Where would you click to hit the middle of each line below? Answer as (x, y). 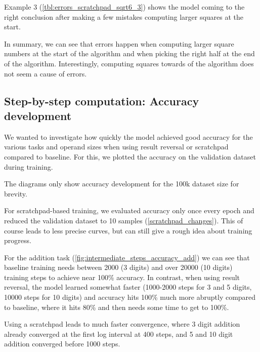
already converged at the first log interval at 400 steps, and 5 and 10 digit (119, 334)
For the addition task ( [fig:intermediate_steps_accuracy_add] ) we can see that (127, 257)
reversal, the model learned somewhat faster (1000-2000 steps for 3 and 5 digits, (128, 287)
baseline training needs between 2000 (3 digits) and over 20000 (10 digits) (118, 267)
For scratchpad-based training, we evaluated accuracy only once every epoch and (129, 210)
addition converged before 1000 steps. (62, 344)
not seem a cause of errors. (46, 73)
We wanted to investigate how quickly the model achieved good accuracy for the (128, 136)
